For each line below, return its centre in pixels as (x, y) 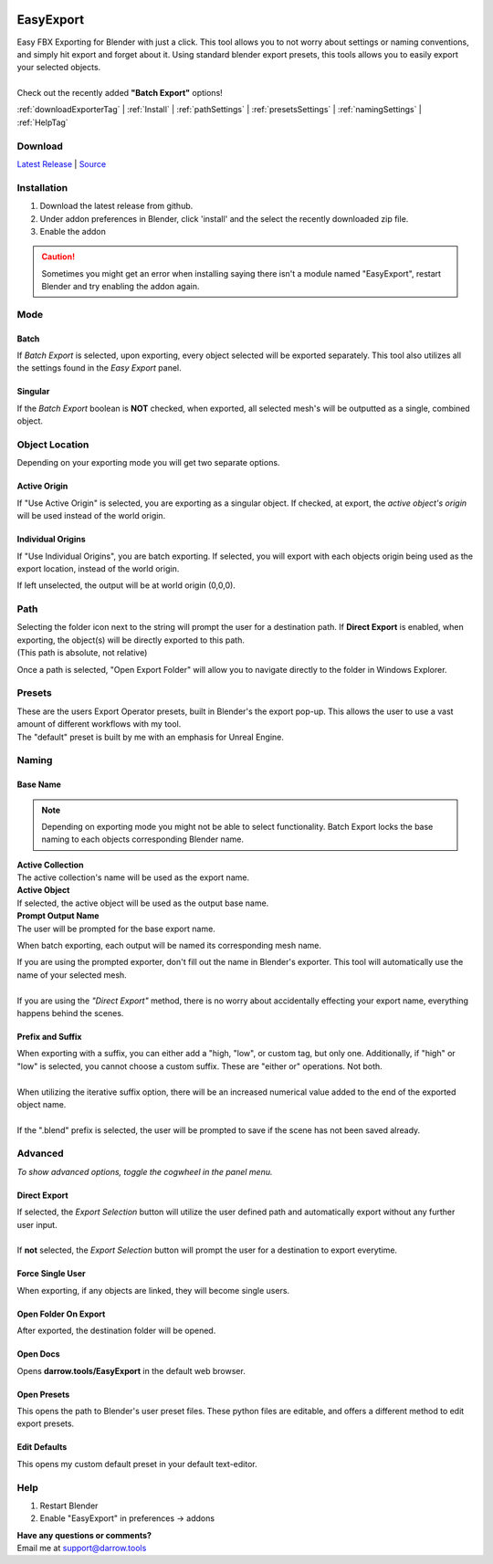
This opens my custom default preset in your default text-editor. (137, 1464)
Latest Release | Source (62, 164)
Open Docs (38, 1354)
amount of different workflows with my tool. (99, 724)
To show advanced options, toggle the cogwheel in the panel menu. (145, 1171)
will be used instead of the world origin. (91, 516)
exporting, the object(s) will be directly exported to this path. (131, 640)
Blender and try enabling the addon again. (121, 287)
